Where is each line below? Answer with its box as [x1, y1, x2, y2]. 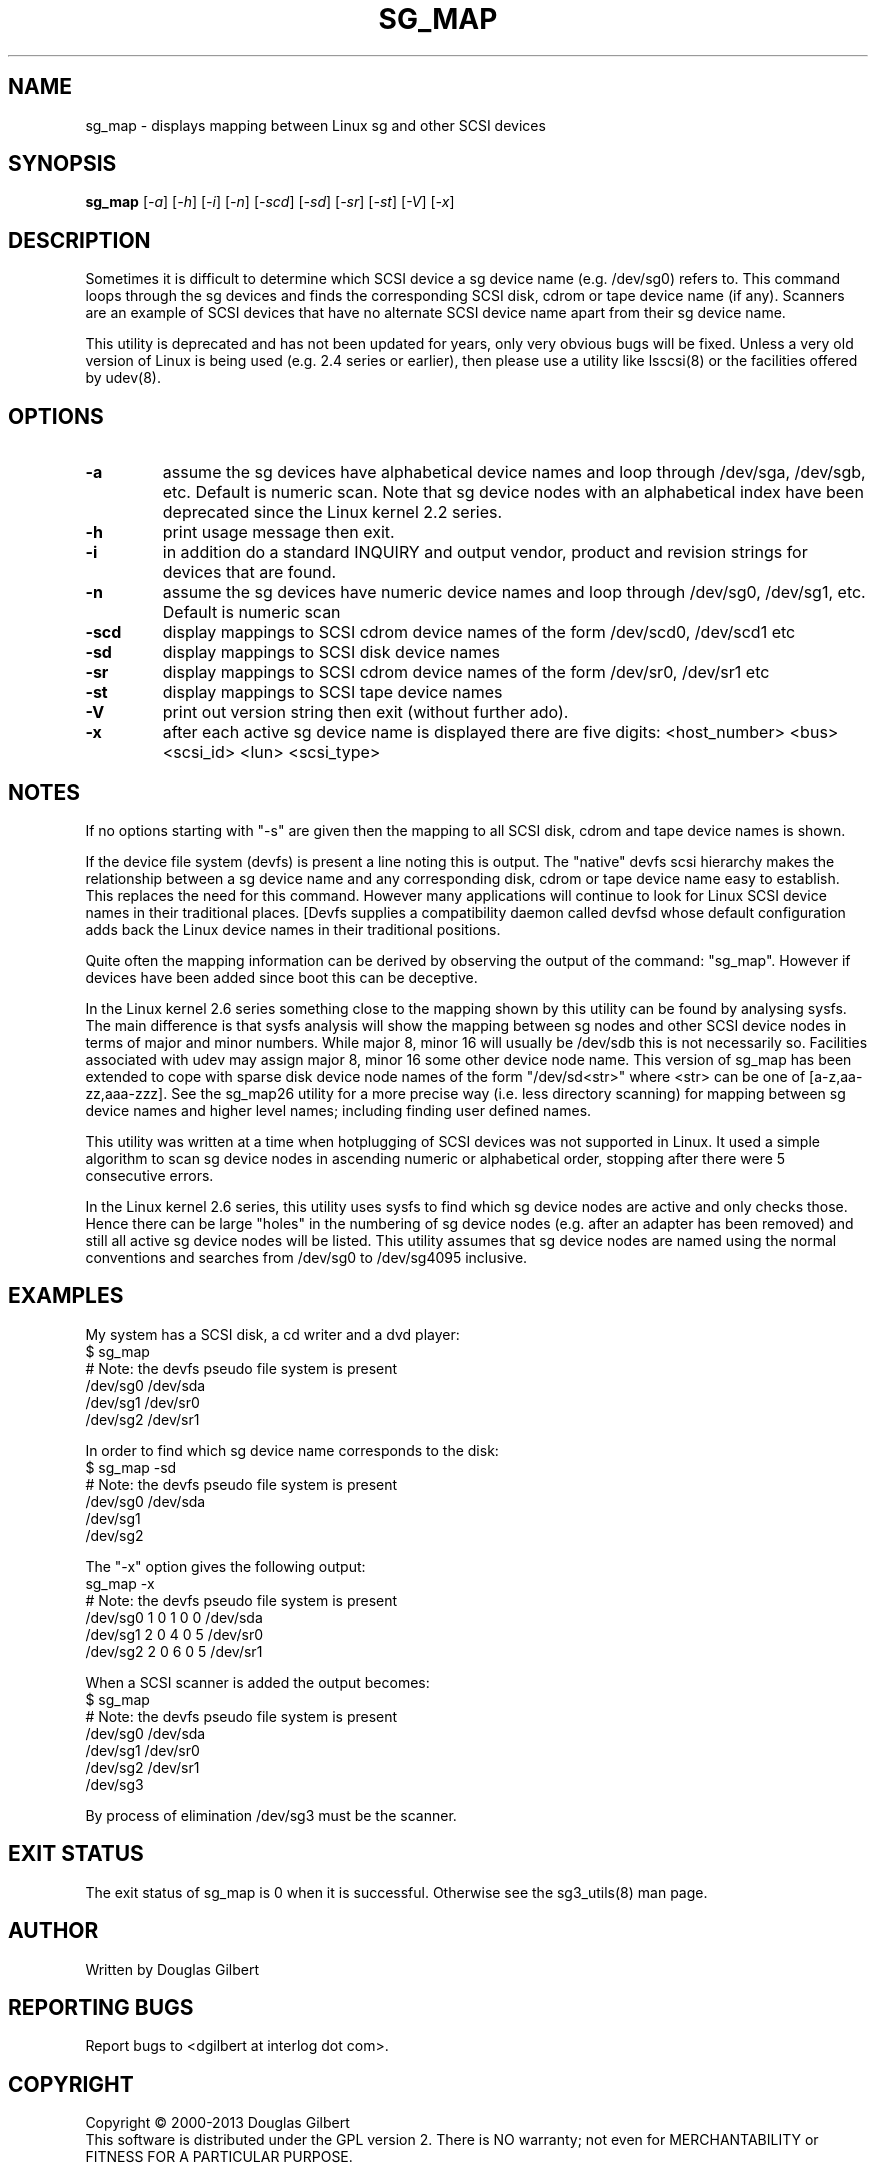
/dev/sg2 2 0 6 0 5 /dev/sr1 [85, 1642, 263, 1660]
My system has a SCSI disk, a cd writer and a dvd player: [85, 1325, 460, 1343]
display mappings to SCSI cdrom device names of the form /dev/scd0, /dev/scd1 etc [162, 622, 796, 643]
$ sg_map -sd [85, 1458, 177, 1476]
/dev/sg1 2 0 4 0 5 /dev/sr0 [85, 1625, 263, 1643]
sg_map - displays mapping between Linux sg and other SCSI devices [85, 116, 546, 134]
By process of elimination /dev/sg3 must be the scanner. [85, 1806, 457, 1824]
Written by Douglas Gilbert [85, 1960, 259, 1978]
